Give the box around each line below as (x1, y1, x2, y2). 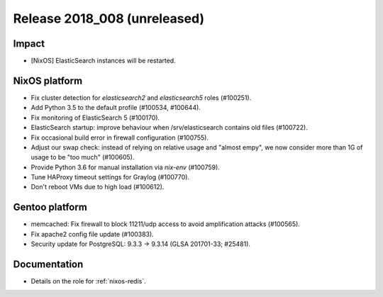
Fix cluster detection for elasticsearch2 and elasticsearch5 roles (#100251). (30, 93, 252, 102)
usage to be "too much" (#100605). (30, 153, 135, 162)
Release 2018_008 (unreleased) (13, 11, 205, 26)
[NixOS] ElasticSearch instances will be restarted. (30, 57, 177, 65)
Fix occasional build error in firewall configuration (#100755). (30, 133, 209, 142)
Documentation (13, 258, 84, 270)
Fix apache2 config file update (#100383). (30, 230, 154, 238)
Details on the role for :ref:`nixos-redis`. (30, 277, 147, 286)
